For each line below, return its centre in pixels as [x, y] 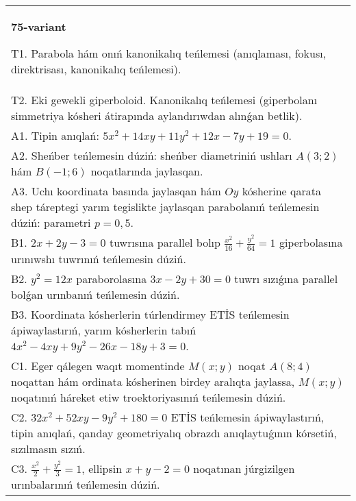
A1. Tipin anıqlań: [55, 135]
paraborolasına [112, 278]
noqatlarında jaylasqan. [147, 171]
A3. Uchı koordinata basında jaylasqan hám [116, 191]
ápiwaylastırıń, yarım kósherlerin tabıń [104, 330]
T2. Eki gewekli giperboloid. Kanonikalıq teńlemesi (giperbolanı [164, 100]
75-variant [39, 26]
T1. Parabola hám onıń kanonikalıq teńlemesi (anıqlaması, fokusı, [169, 53]
